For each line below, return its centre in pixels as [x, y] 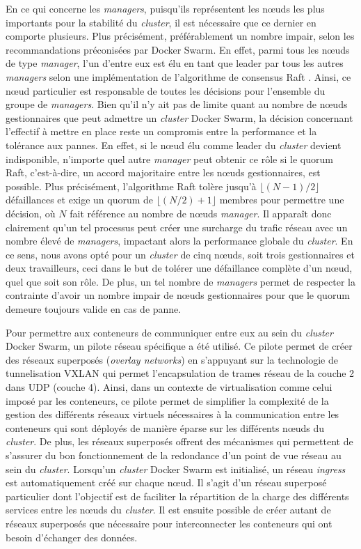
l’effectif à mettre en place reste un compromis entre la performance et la [161, 131]
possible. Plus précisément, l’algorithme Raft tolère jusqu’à [131, 186]
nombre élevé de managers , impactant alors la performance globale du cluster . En [179, 241]
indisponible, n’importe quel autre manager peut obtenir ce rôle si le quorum [169, 158]
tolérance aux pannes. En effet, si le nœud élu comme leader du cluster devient [174, 145]
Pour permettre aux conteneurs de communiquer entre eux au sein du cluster [169, 332]
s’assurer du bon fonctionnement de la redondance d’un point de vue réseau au [174, 455]
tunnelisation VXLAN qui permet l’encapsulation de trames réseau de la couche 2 [180, 373]
